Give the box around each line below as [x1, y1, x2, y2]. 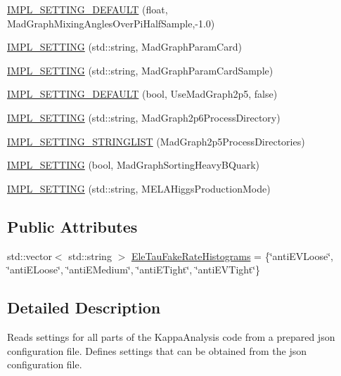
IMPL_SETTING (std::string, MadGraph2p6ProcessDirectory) [7, 110, 281, 124]
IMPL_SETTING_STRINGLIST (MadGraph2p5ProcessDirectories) [7, 134, 305, 148]
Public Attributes [7, 215, 138, 237]
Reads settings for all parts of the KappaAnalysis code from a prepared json [7, 329, 335, 344]
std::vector [7, 248, 52, 263]
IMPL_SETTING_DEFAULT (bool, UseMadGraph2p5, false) [7, 86, 278, 101]
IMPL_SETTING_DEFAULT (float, [7, 2, 168, 16]
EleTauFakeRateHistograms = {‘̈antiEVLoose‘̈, [131, 248, 333, 263]
